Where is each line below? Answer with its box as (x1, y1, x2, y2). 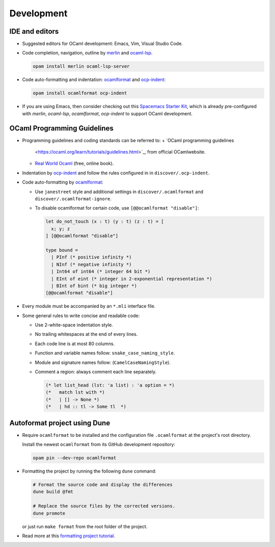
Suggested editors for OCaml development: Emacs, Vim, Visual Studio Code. (22, 41, 183, 47)
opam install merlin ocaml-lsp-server (33, 64, 130, 69)
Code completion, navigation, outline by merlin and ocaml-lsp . (22, 50, 153, 56)
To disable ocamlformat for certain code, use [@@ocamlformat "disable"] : (35, 205, 199, 211)
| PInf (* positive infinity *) (51, 254, 132, 260)
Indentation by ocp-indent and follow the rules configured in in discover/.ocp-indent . (22, 170, 210, 176)
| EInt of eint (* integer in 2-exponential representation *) (51, 276, 212, 281)
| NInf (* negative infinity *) (51, 262, 132, 267)
